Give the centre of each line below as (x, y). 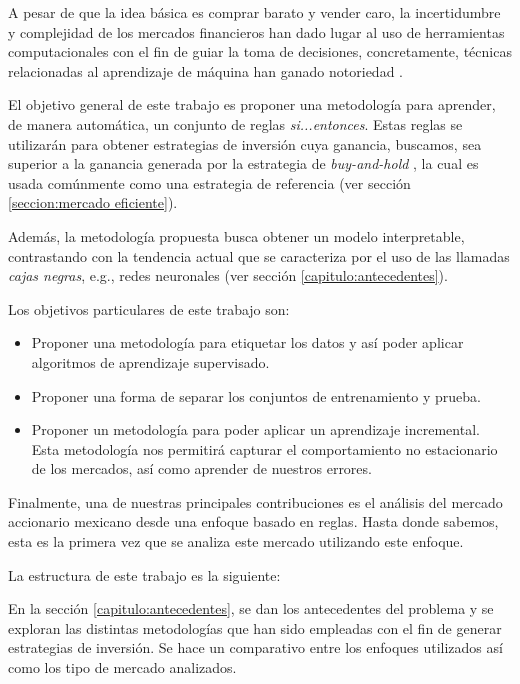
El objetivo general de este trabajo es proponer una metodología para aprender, (252, 104)
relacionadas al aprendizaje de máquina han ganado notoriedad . (205, 70)
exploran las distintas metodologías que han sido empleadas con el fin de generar (255, 627)
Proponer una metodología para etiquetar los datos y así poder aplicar (247, 342)
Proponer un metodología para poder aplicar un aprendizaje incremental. (255, 429)
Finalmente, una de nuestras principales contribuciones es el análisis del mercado (255, 501)
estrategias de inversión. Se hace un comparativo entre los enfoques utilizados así (255, 647)
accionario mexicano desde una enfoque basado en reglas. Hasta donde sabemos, (253, 521)
